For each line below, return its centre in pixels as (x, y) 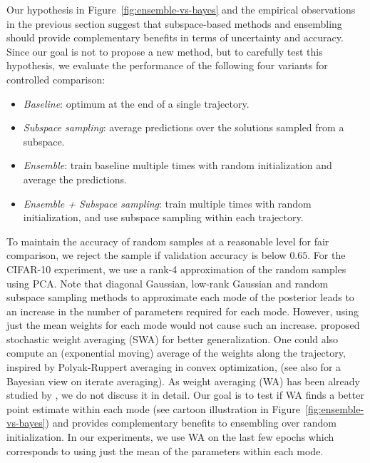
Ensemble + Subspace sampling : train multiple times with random (167, 203)
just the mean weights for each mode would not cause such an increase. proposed (183, 325)
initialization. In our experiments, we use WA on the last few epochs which (170, 437)
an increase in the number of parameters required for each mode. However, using (183, 311)
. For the (327, 255)
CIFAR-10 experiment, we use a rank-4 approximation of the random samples (176, 269)
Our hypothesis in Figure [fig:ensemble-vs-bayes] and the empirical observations (181, 9)
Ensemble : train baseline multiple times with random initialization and (178, 165)
